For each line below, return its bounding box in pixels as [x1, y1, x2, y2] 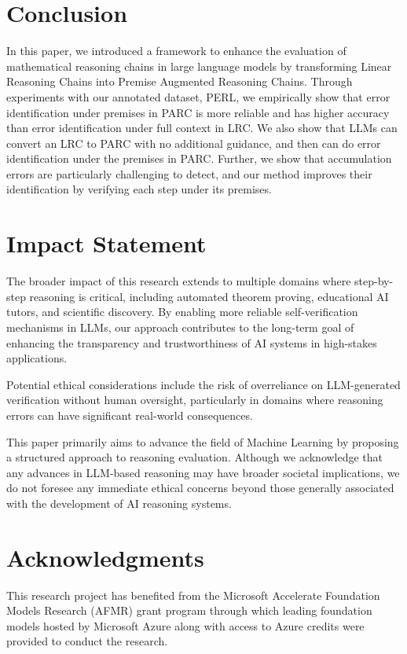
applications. [6, 350, 68, 366]
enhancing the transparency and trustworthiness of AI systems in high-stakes [6, 334, 377, 351]
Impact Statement [6, 227, 207, 259]
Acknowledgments [6, 541, 204, 573]
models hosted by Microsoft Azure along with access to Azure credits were [6, 617, 365, 634]
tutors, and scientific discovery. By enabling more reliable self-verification [6, 303, 358, 320]
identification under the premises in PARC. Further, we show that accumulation [6, 150, 392, 167]
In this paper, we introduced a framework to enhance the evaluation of [6, 42, 346, 59]
